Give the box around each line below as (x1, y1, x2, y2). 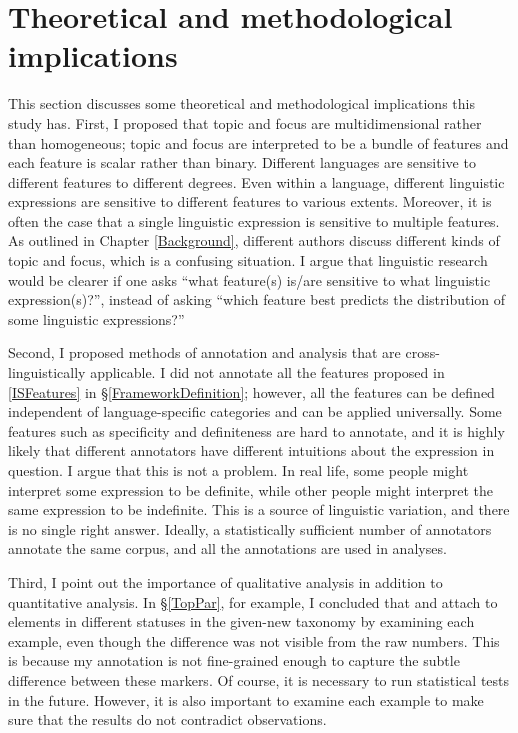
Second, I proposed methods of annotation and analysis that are (8, 342, 401, 363)
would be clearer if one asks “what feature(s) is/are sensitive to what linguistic (8, 269, 491, 290)
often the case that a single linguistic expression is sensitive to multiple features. (8, 210, 500, 231)
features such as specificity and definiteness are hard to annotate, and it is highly (8, 420, 505, 441)
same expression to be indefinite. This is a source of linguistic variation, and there (8, 499, 510, 520)
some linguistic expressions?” (8, 308, 185, 329)
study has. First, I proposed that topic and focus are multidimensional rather (8, 112, 482, 133)
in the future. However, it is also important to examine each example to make (8, 689, 484, 710)
